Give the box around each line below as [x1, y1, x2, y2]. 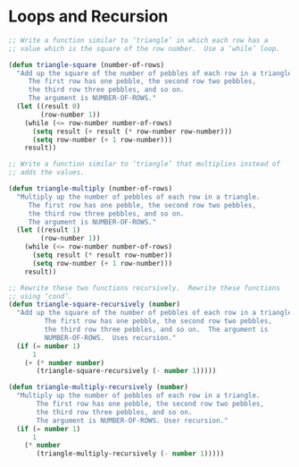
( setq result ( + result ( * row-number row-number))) [31, 127, 233, 136]
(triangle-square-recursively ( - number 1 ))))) [36, 367, 217, 376]
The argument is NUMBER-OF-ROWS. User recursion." [36, 416, 228, 425]
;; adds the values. [8, 168, 86, 177]
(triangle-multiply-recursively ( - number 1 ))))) [36, 449, 225, 458]
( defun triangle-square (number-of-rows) [8, 60, 165, 69]
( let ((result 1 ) [16, 225, 81, 234]
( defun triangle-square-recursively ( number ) [8, 300, 180, 310]
